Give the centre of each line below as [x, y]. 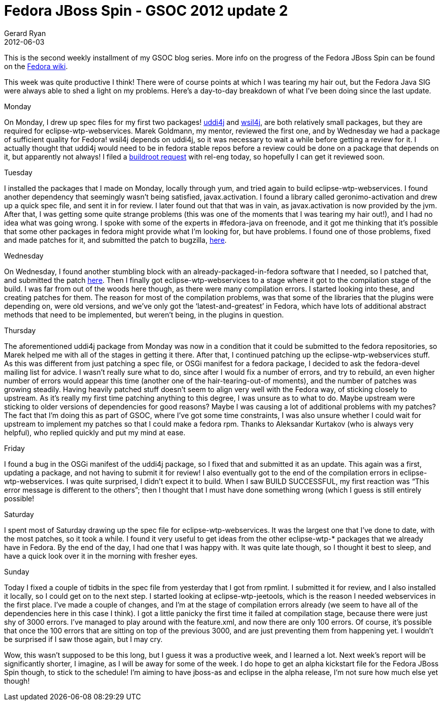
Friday [14, 448]
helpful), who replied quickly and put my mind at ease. [95, 432]
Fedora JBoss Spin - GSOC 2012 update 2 [146, 11]
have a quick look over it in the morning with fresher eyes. [101, 556]
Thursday [20, 330]
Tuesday [18, 172]
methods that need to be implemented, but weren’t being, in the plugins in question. [144, 314]
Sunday [17, 571]
